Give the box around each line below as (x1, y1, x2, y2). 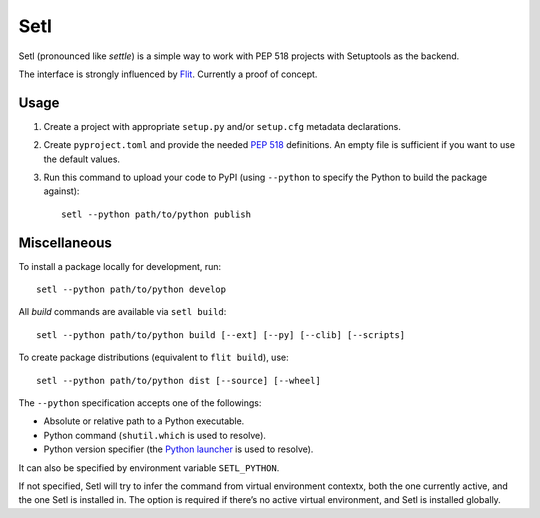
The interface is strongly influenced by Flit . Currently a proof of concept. (18, 68, 318, 80)
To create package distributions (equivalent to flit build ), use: (18, 351, 289, 364)
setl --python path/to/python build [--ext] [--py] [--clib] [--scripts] (36, 329, 406, 340)
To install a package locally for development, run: (18, 260, 222, 272)
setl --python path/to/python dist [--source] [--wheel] (36, 375, 322, 386)
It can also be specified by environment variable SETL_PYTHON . (18, 461, 280, 474)
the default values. (43, 153, 120, 165)
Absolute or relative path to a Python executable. (43, 415, 245, 427)
